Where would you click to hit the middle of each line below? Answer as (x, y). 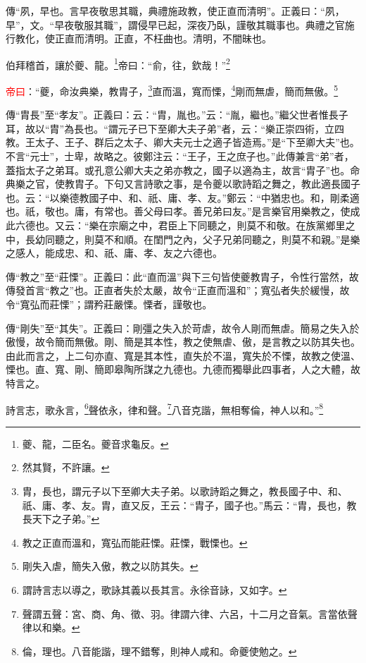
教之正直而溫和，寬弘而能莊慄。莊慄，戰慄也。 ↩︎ (135, 542)
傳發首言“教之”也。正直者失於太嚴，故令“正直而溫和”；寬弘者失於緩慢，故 (178, 290)
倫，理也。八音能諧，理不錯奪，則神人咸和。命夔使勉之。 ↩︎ (159, 651)
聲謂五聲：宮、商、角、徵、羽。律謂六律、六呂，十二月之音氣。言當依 (185, 613)
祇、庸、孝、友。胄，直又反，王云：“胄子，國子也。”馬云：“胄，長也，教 (189, 505)
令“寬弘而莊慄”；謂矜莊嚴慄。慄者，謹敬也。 (109, 304)
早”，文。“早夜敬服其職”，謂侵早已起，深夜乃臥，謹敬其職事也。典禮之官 (175, 24)
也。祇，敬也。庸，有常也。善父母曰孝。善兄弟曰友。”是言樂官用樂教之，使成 (183, 211)
